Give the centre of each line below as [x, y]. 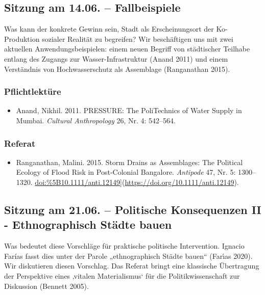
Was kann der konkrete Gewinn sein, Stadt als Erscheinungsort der [109, 29]
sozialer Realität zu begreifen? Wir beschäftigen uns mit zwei [138, 38]
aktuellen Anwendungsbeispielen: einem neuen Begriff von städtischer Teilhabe [127, 49]
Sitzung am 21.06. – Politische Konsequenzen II [133, 209]
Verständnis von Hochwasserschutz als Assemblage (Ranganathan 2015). [117, 69]
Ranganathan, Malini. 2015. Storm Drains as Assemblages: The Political [129, 162]
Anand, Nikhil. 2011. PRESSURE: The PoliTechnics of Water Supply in [129, 110]
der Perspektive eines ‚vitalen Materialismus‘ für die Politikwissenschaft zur [122, 275]
